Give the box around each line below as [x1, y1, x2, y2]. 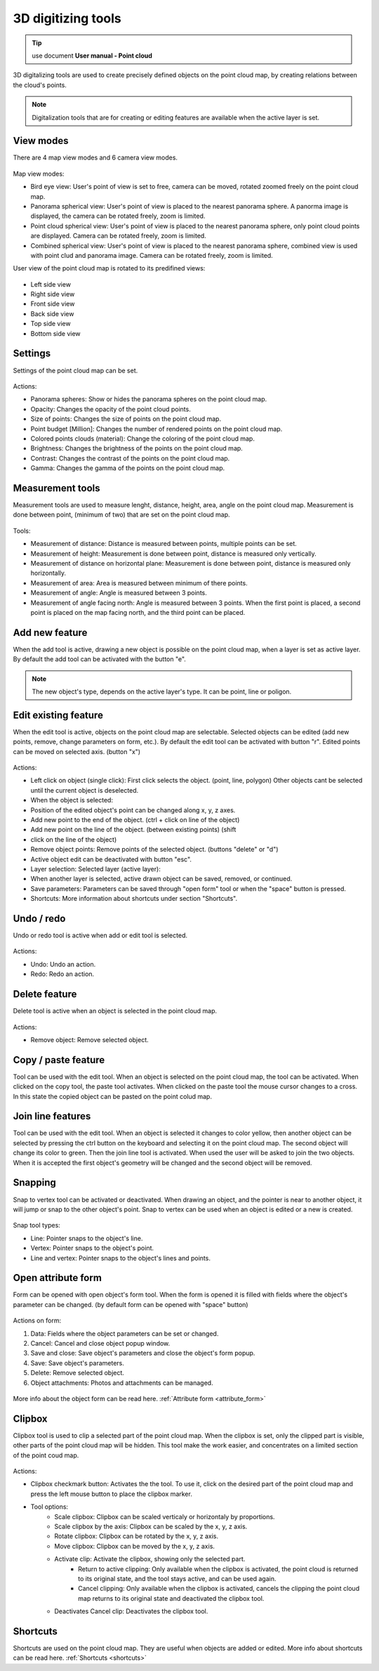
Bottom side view [30, 329, 81, 337]
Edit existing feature [13, 709, 103, 721]
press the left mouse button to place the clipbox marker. [30, 1490, 192, 1498]
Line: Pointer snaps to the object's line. [30, 1234, 143, 1242]
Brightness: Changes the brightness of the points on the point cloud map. [30, 444, 244, 453]
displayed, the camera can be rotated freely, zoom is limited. [30, 212, 206, 221]
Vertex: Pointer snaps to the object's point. [30, 1244, 154, 1252]
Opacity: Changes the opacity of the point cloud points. [30, 405, 191, 413]
